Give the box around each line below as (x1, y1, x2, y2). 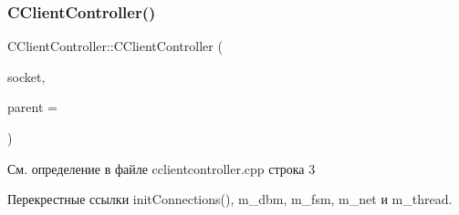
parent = (7, 97, 57, 117)
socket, (7, 67, 46, 86)
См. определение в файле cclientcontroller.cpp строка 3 (7, 159, 316, 178)
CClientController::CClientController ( (7, 36, 223, 56)
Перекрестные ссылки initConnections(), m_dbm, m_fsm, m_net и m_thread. (7, 189, 453, 209)
